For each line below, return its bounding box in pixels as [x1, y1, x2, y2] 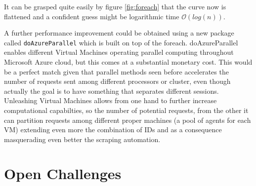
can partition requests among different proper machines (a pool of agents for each [4, 114, 251, 125]
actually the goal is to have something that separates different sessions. [4, 85, 219, 96]
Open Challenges [4, 163, 122, 183]
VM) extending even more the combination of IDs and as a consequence [4, 124, 222, 135]
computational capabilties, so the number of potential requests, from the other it [4, 105, 249, 115]
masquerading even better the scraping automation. [4, 134, 161, 144]
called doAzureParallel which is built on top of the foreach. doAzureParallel [4, 37, 238, 47]
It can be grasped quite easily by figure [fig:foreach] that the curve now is [4, 1, 226, 11]
